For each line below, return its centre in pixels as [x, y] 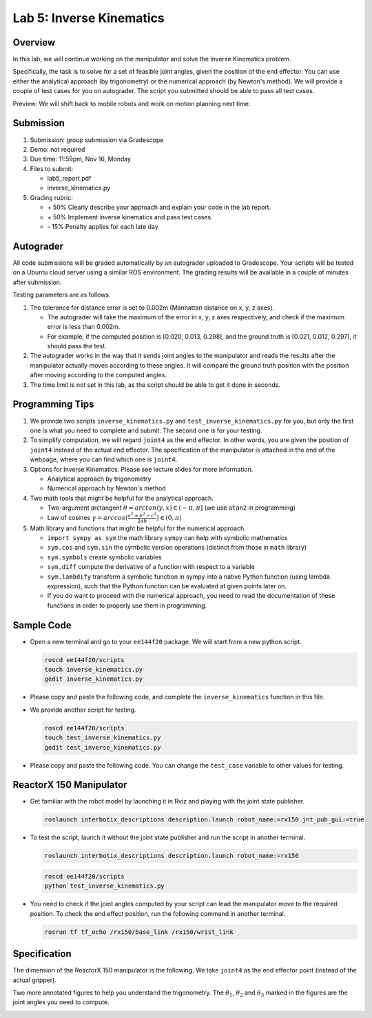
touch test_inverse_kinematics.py [103, 738]
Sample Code [42, 625]
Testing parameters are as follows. [62, 295]
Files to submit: [52, 168]
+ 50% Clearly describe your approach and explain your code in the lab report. [159, 208]
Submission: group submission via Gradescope [97, 140]
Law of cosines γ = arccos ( [87, 518]
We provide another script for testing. [83, 710]
